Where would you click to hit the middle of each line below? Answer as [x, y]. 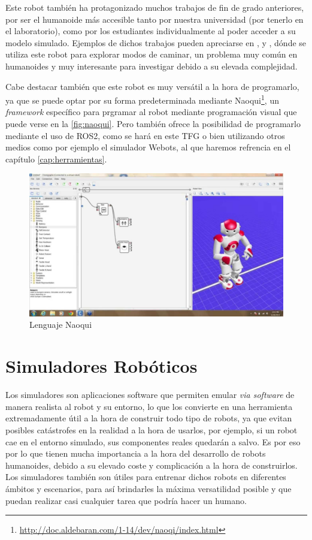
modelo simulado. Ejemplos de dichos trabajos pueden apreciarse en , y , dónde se [156, 42]
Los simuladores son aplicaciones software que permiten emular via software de [150, 395]
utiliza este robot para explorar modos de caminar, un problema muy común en [152, 54]
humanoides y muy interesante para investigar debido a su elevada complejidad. [152, 66]
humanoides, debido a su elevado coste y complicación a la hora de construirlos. [152, 465]
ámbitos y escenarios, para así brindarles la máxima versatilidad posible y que [149, 488]
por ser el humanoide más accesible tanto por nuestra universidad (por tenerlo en [155, 19]
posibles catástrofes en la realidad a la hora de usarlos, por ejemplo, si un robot [152, 429]
